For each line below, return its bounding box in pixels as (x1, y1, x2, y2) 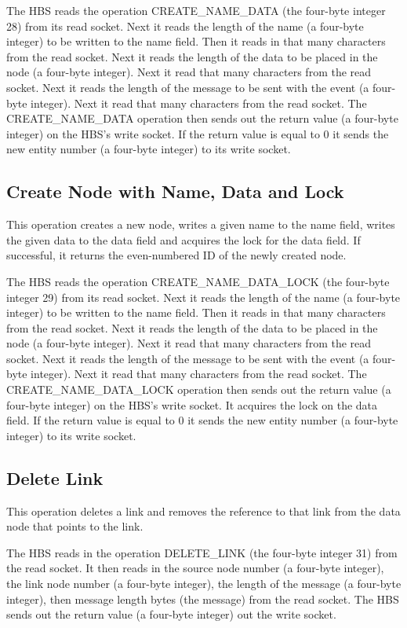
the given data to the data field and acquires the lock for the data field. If (6, 231, 361, 248)
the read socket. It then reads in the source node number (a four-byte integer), (6, 560, 384, 576)
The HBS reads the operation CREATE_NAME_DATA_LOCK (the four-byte (6, 273, 390, 289)
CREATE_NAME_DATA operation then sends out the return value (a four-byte (6, 110, 398, 127)
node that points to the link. (6, 518, 144, 534)
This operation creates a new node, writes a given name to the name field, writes (6, 216, 395, 233)
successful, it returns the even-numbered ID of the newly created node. (6, 247, 347, 263)
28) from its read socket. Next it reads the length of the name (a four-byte (6, 17, 364, 34)
